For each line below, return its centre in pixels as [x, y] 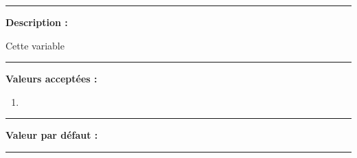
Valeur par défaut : [52, 135]
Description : [37, 22]
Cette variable [35, 45]
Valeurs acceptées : [51, 79]
